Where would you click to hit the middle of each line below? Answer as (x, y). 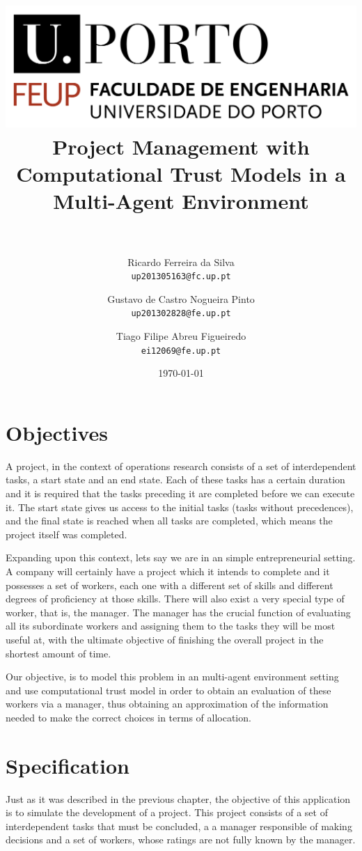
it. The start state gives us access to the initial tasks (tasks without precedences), (180, 507)
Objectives (57, 432)
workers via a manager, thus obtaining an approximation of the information (167, 704)
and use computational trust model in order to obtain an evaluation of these (168, 690)
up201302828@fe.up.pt (181, 314)
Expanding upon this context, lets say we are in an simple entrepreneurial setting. (181, 557)
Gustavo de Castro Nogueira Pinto (181, 298)
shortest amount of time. (58, 653)
